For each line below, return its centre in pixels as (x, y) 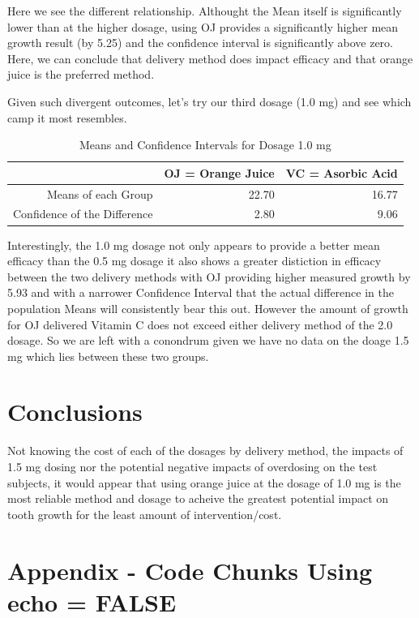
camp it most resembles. (67, 117)
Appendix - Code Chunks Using (190, 570)
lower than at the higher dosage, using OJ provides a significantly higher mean (203, 26)
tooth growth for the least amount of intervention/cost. (145, 514)
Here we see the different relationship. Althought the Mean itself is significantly (205, 11)
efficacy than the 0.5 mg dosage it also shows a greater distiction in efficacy (195, 261)
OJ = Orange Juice (219, 172)
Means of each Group (100, 193)
